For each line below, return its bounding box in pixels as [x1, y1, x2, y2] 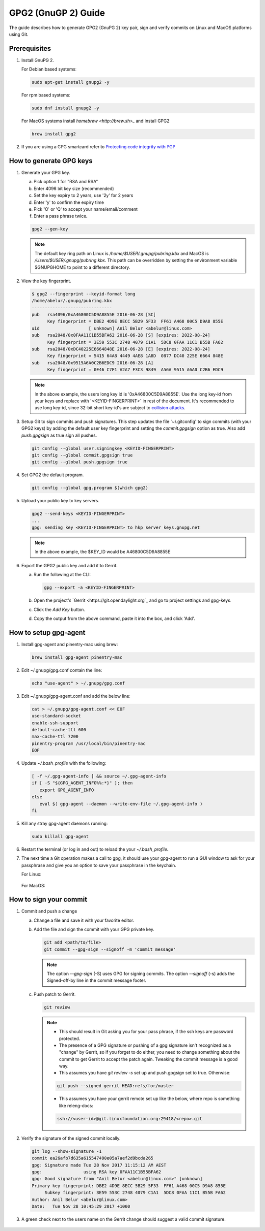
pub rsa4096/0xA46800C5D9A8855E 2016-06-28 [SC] [31, 312, 157, 318]
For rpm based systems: [21, 92, 71, 98]
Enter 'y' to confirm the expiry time [33, 199, 104, 205]
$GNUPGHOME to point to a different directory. [34, 264, 130, 270]
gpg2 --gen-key [31, 227, 68, 232]
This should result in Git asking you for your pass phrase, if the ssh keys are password [59, 1029, 234, 1035]
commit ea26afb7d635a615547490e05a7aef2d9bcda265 [31, 1155, 154, 1161]
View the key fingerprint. [21, 278, 71, 284]
